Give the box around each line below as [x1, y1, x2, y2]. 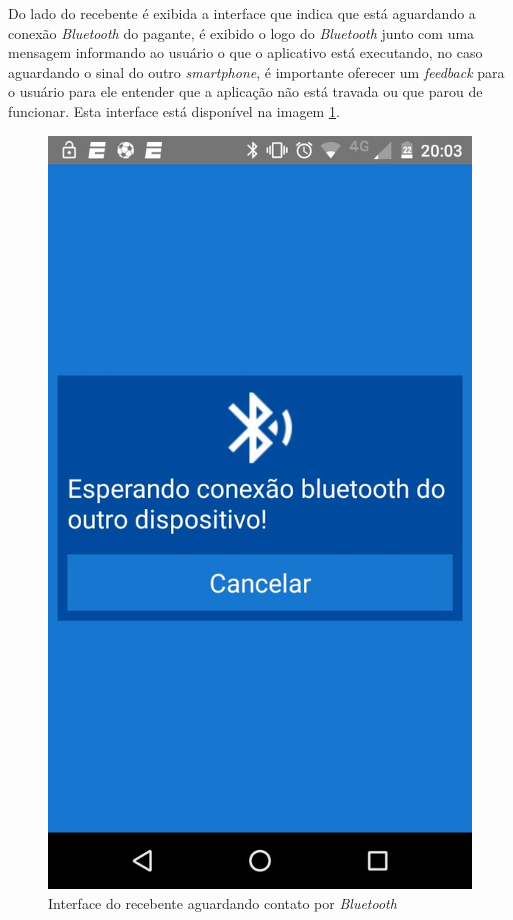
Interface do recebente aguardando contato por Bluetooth [48, 892, 397, 913]
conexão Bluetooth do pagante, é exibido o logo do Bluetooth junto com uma [8, 22, 475, 43]
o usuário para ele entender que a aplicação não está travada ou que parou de [8, 81, 483, 102]
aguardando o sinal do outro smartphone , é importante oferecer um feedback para [8, 61, 505, 82]
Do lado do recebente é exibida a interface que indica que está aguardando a [8, 3, 476, 23]
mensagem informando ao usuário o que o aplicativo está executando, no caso [8, 42, 483, 63]
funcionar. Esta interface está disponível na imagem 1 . [8, 100, 340, 121]
